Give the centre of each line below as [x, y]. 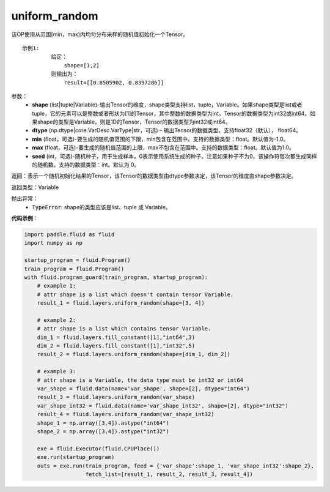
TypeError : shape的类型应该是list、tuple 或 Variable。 [101, 207]
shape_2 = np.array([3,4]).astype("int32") [103, 431]
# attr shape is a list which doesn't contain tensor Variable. [135, 294]
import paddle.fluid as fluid [69, 234]
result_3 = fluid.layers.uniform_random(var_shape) [116, 397]
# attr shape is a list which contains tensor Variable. [124, 329]
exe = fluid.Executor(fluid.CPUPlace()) [98, 449]
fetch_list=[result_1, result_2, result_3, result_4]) [169, 474]
